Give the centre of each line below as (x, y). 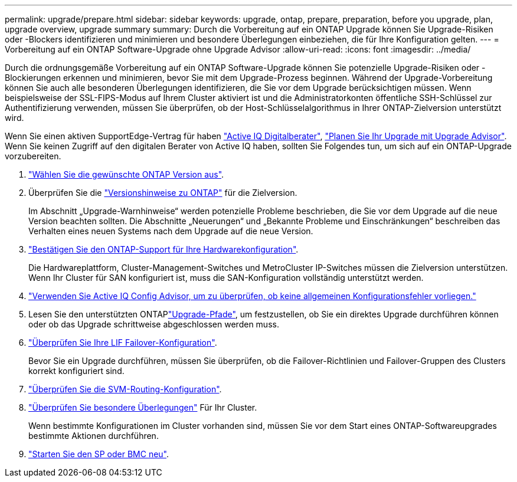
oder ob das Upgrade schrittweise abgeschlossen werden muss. (154, 324)
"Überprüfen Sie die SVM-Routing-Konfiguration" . (125, 389)
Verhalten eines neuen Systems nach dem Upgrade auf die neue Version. (171, 231)
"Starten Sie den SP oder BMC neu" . (99, 454)
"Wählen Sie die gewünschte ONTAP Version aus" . (126, 174)
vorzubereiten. (33, 156)
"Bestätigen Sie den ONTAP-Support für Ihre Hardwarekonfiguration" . (163, 249)
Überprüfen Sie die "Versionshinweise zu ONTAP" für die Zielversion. (163, 193)
